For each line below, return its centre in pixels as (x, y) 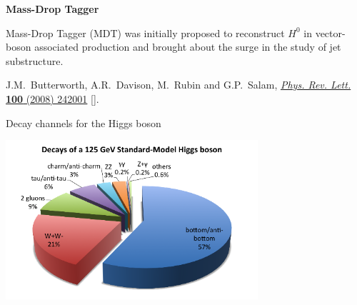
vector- (330, 32)
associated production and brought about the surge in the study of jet (188, 47)
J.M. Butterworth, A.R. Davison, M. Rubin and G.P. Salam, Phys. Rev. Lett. (178, 85)
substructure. (35, 60)
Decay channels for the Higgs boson (84, 122)
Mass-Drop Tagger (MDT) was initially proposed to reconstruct (145, 32)
